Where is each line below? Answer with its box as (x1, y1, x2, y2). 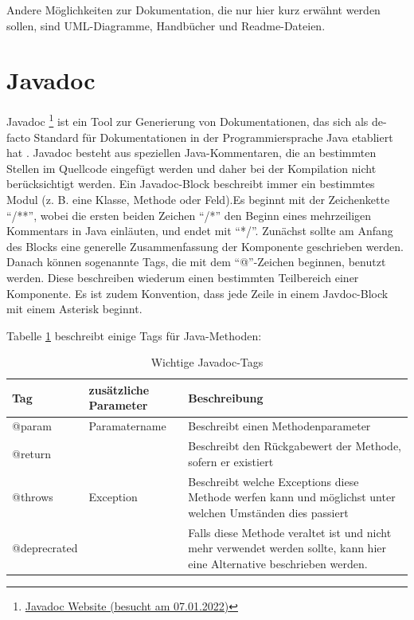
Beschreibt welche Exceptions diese (188, 473, 359, 489)
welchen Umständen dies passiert (188, 504, 349, 520)
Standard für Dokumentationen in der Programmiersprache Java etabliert (33, 128, 393, 145)
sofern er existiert (188, 453, 274, 469)
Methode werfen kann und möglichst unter (188, 489, 396, 505)
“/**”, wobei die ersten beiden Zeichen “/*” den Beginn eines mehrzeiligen (6, 206, 372, 223)
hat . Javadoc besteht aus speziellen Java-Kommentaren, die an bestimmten (6, 144, 377, 161)
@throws (12, 489, 53, 505)
